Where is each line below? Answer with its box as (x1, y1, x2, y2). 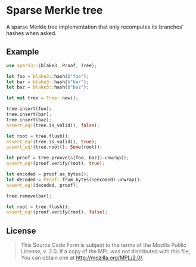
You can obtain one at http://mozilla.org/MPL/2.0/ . (20, 254, 144, 262)
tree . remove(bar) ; (6, 193, 52, 199)
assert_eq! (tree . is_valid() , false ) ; (6, 122, 100, 128)
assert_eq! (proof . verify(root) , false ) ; (6, 209, 108, 215)
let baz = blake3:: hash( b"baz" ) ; (6, 84, 89, 90)
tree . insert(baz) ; (6, 117, 52, 122)
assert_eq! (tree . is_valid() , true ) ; (6, 139, 97, 145)
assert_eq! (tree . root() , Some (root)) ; (6, 144, 102, 150)
